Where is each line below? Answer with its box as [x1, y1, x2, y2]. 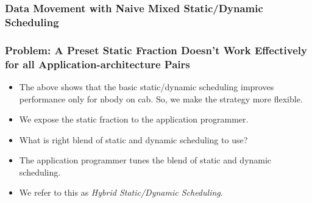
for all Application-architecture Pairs [5, 56, 190, 71]
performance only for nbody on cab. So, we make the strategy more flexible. [19, 92, 303, 105]
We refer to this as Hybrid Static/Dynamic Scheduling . [19, 186, 223, 199]
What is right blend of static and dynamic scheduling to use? [19, 133, 248, 146]
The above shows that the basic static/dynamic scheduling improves [19, 80, 274, 93]
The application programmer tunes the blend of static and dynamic [19, 154, 272, 166]
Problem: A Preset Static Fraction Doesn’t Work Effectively [5, 42, 307, 57]
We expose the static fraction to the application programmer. [19, 113, 249, 126]
